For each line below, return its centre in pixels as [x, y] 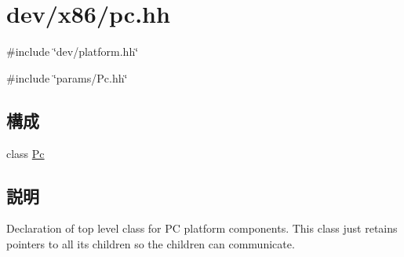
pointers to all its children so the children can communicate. [151, 243]
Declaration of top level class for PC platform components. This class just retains [202, 228]
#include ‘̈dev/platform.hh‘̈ [73, 51]
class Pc [25, 153]
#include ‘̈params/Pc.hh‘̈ [67, 77]
